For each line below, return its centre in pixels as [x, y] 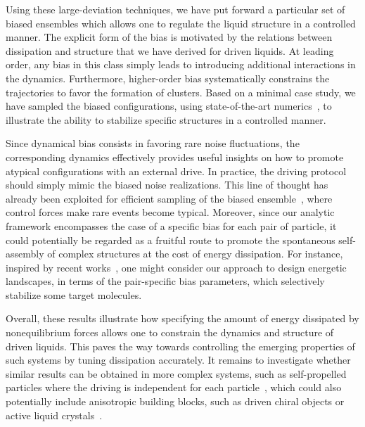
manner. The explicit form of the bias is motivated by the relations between [169, 37]
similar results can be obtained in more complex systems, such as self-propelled [176, 373]
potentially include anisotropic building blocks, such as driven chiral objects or [175, 401]
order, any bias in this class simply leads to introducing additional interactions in [181, 64]
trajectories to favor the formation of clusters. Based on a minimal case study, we [181, 92]
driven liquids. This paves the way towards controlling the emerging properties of [180, 346]
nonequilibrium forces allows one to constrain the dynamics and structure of [170, 332]
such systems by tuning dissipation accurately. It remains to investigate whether [178, 360]
